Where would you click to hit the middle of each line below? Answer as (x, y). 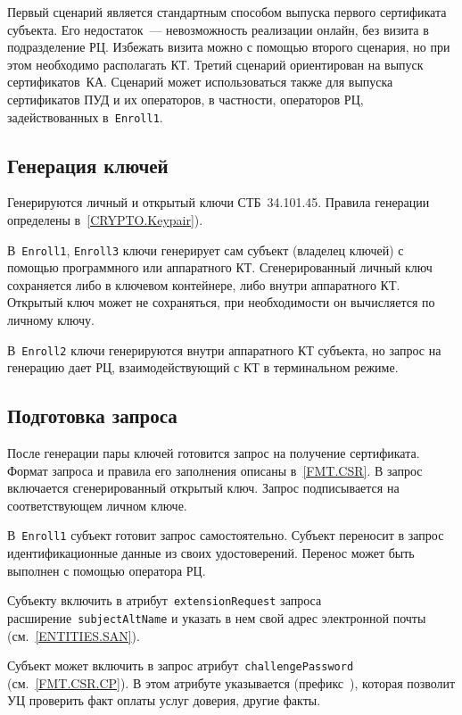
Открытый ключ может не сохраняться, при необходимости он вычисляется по (221, 302)
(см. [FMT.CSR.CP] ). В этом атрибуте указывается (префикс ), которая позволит (231, 682)
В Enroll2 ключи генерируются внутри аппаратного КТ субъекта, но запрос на (224, 349)
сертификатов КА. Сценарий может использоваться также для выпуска (200, 82)
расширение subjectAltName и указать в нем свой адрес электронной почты (217, 617)
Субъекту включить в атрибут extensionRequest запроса (165, 600)
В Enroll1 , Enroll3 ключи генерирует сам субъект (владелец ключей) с (206, 249)
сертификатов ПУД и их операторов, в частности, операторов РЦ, (186, 99)
